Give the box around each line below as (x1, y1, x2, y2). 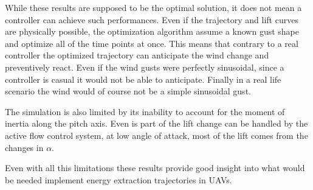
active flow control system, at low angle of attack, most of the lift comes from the (5, 128, 308, 141)
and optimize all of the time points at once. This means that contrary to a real (5, 37, 298, 49)
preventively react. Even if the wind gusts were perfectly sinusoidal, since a (5, 60, 284, 73)
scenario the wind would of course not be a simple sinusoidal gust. (5, 85, 251, 97)
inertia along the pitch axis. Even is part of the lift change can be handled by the (5, 117, 308, 130)
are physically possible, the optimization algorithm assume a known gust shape (5, 25, 300, 38)
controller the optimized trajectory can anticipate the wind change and (5, 49, 269, 62)
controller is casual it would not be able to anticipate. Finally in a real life (5, 72, 281, 85)
